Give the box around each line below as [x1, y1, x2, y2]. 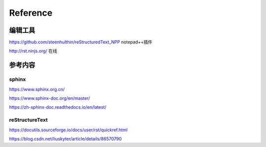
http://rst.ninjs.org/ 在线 [9, 48, 58, 54]
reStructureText [9, 117, 48, 123]
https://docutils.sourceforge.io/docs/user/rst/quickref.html [9, 127, 128, 133]
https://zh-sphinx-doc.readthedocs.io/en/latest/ [9, 104, 107, 110]
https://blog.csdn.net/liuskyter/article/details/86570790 [9, 136, 122, 142]
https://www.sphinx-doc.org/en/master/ [9, 95, 91, 101]
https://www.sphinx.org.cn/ [9, 86, 65, 92]
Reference [9, 7, 53, 18]
